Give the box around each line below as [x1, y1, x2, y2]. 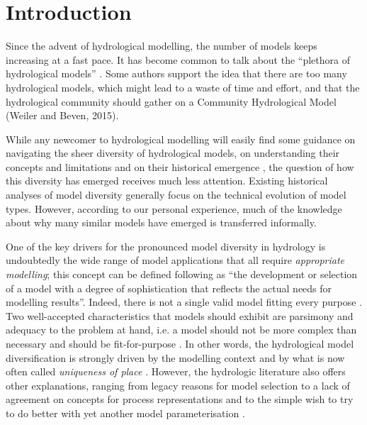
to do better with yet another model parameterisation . [6, 405, 245, 420]
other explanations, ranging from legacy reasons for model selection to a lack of [6, 377, 350, 392]
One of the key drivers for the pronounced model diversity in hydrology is [6, 238, 326, 253]
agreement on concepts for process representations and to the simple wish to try [6, 392, 354, 407]
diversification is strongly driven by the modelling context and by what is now [6, 350, 345, 365]
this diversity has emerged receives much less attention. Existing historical [6, 173, 328, 188]
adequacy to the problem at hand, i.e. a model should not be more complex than [6, 322, 357, 337]
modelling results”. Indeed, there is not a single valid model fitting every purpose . [6, 294, 363, 309]
